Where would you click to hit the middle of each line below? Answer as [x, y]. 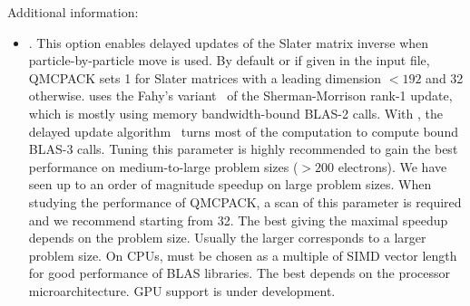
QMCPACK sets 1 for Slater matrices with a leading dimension [205, 77]
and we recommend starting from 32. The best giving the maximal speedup [238, 220]
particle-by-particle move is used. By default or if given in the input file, [229, 60]
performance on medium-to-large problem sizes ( [163, 166]
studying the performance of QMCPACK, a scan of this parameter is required [245, 201]
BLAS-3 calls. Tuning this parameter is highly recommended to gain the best [243, 149]
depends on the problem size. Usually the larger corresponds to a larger [227, 238]
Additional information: [73, 12]
